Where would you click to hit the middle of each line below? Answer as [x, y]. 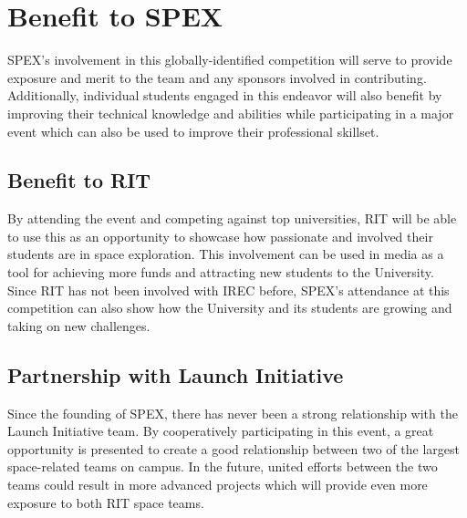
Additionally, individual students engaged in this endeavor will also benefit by [225, 95]
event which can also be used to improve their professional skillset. [193, 131]
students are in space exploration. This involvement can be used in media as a [226, 254]
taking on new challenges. [79, 325]
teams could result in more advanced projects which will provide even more [218, 485]
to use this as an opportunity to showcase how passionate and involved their [220, 236]
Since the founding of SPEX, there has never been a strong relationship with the [233, 413]
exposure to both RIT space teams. [106, 502]
